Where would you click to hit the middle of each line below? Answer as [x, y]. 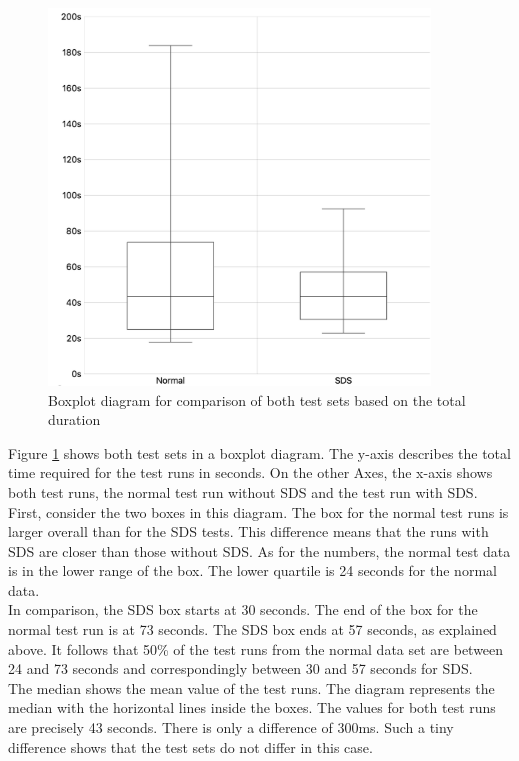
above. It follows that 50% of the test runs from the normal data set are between [256, 648]
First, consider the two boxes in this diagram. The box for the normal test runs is [258, 511]
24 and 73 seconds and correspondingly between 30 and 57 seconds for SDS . [240, 668]
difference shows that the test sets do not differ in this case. [190, 746]
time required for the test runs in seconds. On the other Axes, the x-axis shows [250, 472]
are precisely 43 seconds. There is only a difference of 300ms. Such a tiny [231, 727]
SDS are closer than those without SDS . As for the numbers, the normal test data [259, 550]
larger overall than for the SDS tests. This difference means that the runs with [248, 531]
